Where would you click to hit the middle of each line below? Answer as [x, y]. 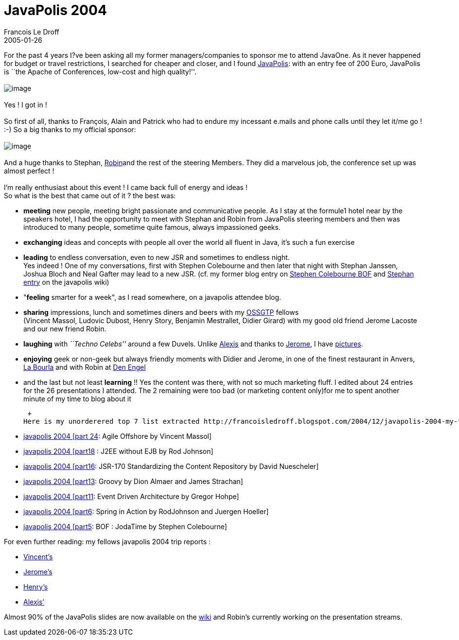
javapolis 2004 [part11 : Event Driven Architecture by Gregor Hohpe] [131, 496]
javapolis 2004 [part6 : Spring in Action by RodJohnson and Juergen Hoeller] [146, 511]
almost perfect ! [29, 171]
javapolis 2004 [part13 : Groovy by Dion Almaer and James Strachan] [133, 481]
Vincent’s [38, 556]
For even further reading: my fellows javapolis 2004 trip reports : [107, 541]
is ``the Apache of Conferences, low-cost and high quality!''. [100, 71]
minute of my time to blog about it [77, 398]
